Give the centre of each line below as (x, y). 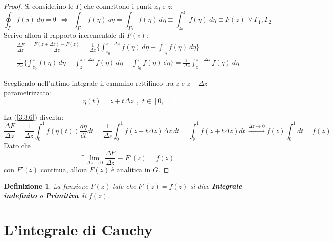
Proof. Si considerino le (39, 6)
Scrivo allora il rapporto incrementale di (64, 35)
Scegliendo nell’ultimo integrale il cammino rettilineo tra (89, 83)
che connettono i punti (118, 6)
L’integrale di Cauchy (78, 229)
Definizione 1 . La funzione (46, 186)
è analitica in (131, 169)
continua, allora (64, 169)
